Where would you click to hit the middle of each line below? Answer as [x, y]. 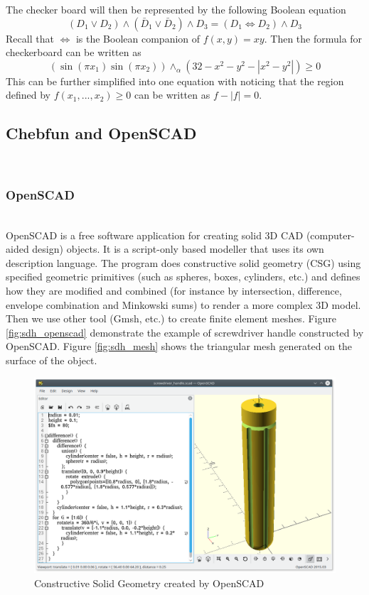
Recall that [30, 38]
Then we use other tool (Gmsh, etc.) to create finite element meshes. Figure [171, 318]
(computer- [330, 235]
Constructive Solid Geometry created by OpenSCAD [149, 583]
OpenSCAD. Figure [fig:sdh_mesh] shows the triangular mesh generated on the [179, 346]
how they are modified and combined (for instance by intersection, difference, [174, 290]
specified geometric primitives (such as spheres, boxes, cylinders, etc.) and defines [183, 277]
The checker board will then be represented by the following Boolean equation [176, 9]
